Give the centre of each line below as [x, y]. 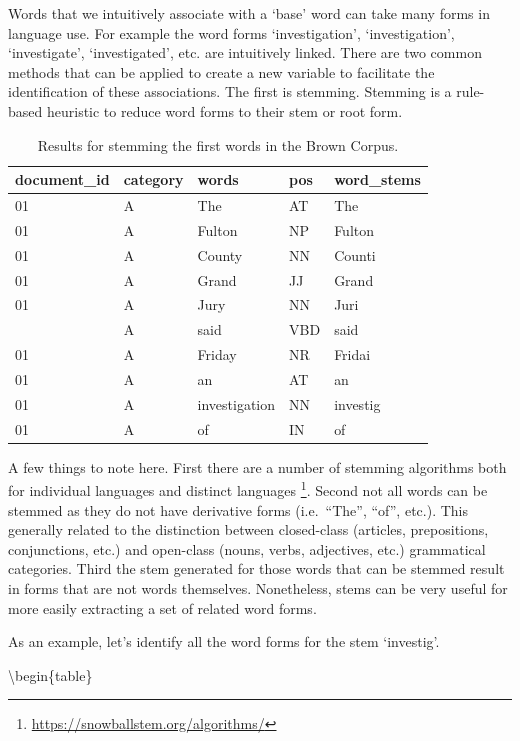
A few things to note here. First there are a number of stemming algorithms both [257, 466]
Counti [355, 254]
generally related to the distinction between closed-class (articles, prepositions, [248, 529]
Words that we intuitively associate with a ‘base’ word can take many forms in [249, 13]
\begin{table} [50, 674]
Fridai [352, 354]
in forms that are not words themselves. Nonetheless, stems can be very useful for [258, 587]
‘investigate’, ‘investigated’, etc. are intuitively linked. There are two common [245, 52]
